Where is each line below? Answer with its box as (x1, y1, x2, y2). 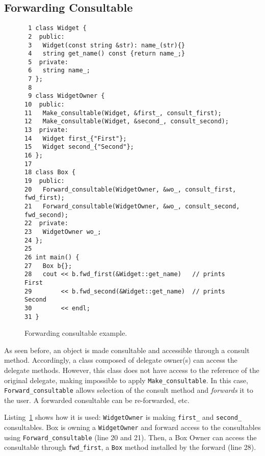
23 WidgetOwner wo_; (24, 228, 101, 235)
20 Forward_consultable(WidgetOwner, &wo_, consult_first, (24, 185, 236, 193)
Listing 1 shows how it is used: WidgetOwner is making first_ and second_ (4, 412, 242, 422)
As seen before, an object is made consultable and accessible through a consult (4, 344, 250, 355)
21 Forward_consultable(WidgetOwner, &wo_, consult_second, (24, 202, 240, 210)
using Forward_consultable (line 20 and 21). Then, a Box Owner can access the (4, 432, 257, 442)
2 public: (28, 33, 65, 40)
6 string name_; (28, 67, 90, 74)
